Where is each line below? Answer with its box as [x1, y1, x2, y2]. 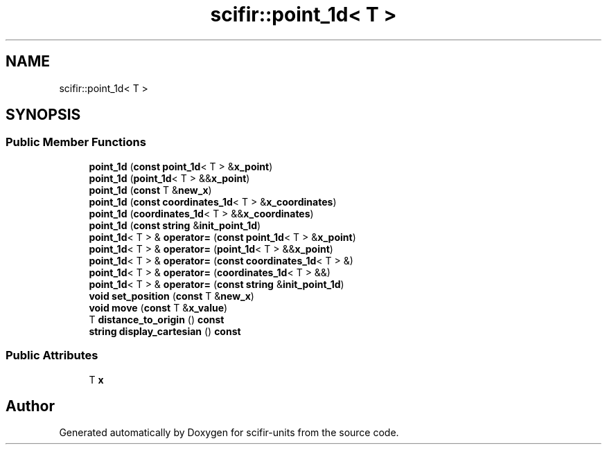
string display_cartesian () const [89, 325, 241, 337]
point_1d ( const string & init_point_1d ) [89, 219, 261, 231]
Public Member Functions [6, 135, 146, 150]
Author [6, 397, 55, 415]
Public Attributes [6, 348, 98, 363]
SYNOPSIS [6, 106, 81, 124]
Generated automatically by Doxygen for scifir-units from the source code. [59, 426, 399, 439]
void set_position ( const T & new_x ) [89, 289, 254, 302]
